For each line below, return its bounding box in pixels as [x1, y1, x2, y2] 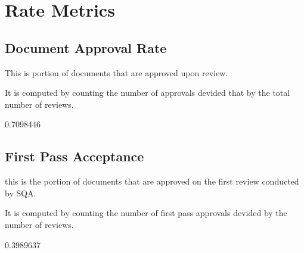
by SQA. [5, 186, 36, 199]
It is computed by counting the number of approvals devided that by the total [5, 86, 290, 99]
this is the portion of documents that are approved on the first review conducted [5, 175, 299, 188]
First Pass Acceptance [5, 147, 144, 165]
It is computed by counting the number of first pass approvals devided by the [5, 207, 287, 219]
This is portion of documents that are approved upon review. [5, 66, 228, 79]
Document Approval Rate [5, 38, 167, 57]
